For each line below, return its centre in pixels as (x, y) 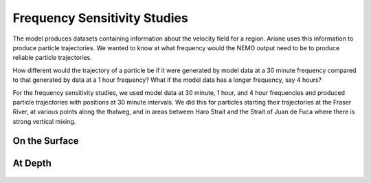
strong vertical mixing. (44, 121)
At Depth (32, 163)
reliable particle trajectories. (52, 58)
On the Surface (46, 141)
